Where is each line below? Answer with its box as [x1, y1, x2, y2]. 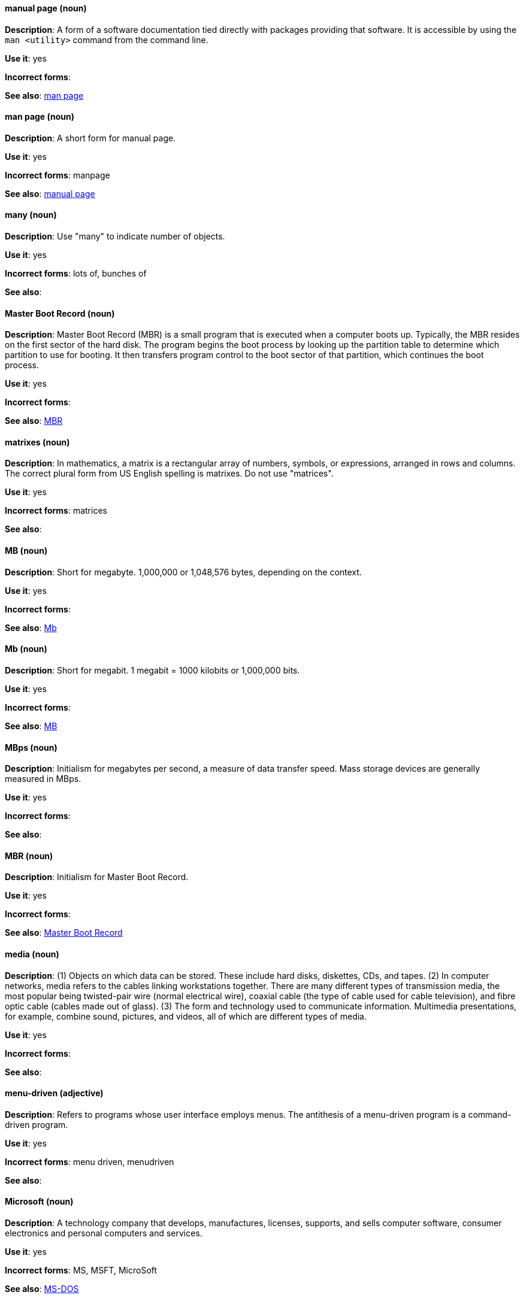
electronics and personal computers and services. [5, 1228, 202, 1239]
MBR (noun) [5, 850, 53, 861]
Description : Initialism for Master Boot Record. [5, 872, 189, 882]
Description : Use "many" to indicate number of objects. [5, 231, 225, 242]
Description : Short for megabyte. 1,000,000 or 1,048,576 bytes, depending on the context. [5, 566, 362, 577]
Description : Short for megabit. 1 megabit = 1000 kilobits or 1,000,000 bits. [5, 665, 300, 675]
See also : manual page [5, 188, 95, 199]
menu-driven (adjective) [5, 1088, 104, 1099]
